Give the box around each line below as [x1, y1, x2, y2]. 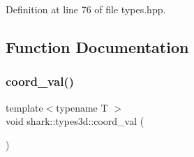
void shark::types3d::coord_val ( [6, 114, 144, 128]
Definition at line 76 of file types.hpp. [6, 2, 166, 16]
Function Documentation [6, 36, 189, 57]
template [6, 100, 43, 114]
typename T [56, 100, 108, 114]
